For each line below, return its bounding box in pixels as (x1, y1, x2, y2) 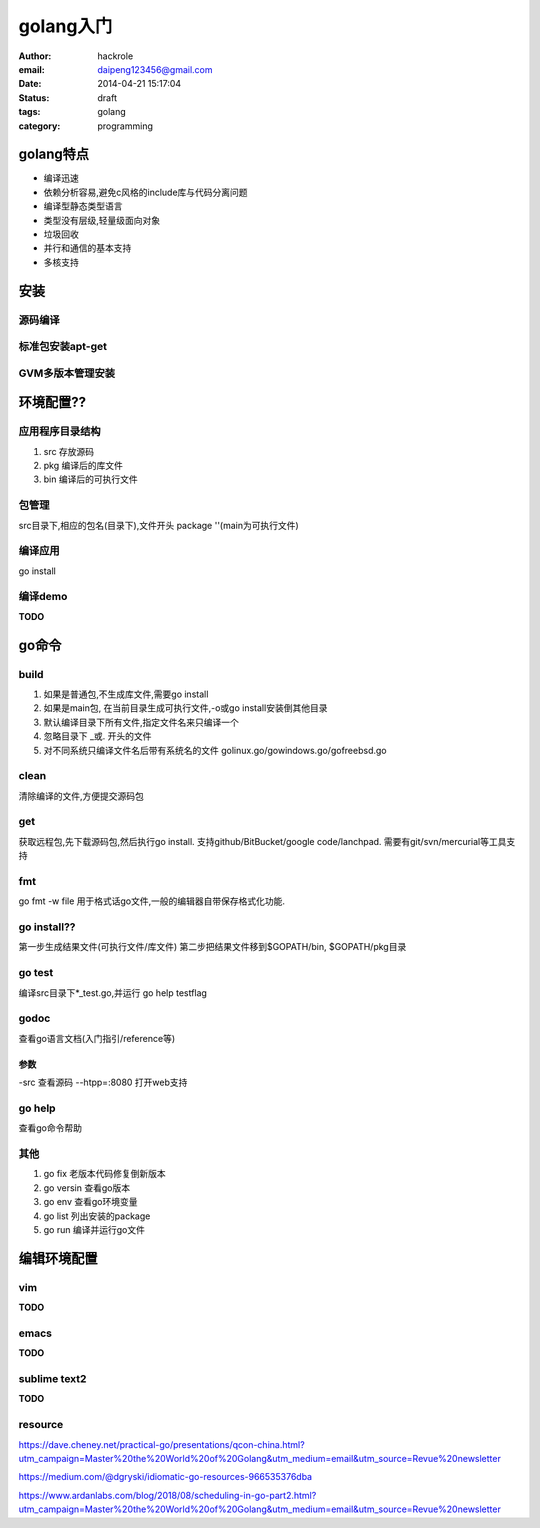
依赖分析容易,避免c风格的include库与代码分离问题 (43, 186, 249, 198)
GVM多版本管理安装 (18, 366, 115, 380)
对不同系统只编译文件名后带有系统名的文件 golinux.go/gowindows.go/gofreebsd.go (43, 744, 387, 756)
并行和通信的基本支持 (43, 242, 132, 254)
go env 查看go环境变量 (43, 1196, 138, 1208)
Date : (18, 78, 42, 90)
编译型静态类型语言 (43, 200, 123, 212)
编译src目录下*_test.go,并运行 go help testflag (18, 986, 207, 999)
